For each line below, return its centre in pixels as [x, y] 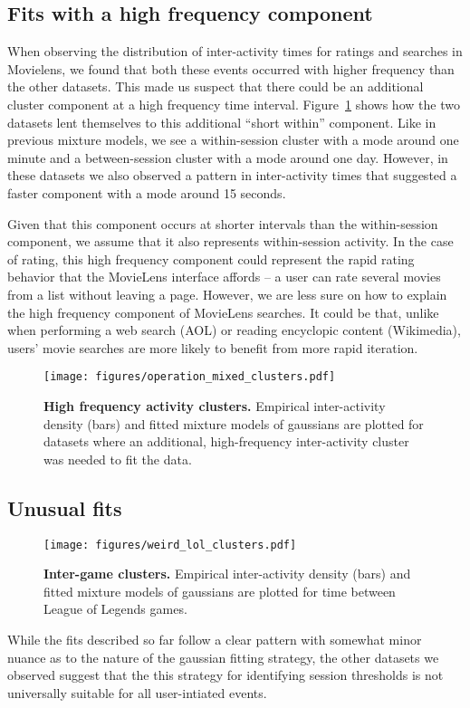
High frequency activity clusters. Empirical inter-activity [215, 405]
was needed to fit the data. [118, 459]
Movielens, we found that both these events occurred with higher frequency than [231, 68]
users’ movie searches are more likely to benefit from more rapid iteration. [213, 347]
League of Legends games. [115, 609]
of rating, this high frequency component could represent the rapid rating [211, 258]
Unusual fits [65, 507]
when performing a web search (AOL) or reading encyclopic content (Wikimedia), [234, 330]
